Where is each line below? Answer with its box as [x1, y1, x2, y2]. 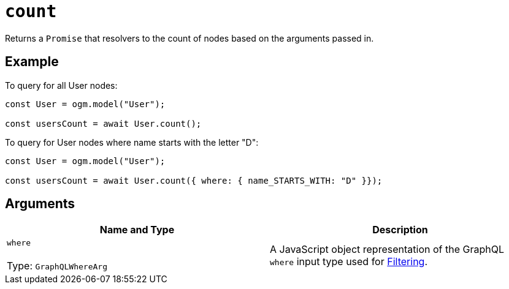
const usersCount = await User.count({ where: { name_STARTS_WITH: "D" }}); [5, 175, 383, 186]
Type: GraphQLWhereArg [7, 260, 107, 272]
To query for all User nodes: [5, 80, 118, 91]
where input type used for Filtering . [270, 255, 427, 268]
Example [5, 54, 59, 70]
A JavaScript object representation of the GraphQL [270, 242, 504, 255]
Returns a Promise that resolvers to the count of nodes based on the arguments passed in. [5, 32, 374, 43]
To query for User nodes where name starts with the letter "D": [5, 137, 259, 148]
